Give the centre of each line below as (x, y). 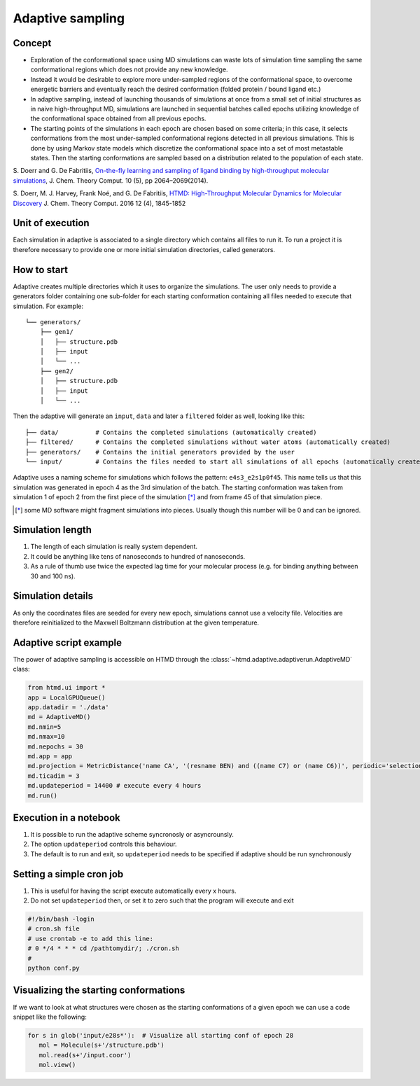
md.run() (43, 795)
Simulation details (53, 596)
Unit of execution (51, 223)
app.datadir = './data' (69, 707)
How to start (40, 270)
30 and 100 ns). (53, 576)
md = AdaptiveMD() (59, 717)
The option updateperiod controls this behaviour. (104, 844)
